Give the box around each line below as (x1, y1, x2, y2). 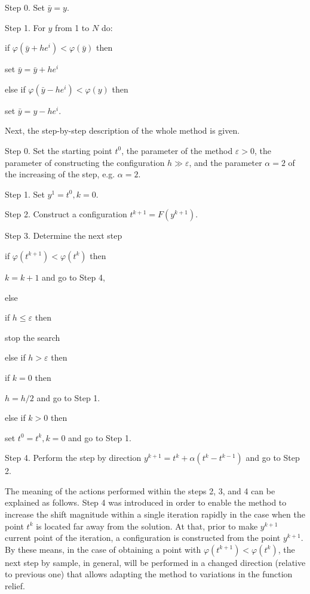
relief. (5, 580, 25, 592)
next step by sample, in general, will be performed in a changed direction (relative (5, 556, 306, 568)
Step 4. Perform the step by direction (5, 451, 142, 464)
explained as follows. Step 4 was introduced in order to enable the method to (5, 496, 287, 509)
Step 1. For (5, 21, 45, 33)
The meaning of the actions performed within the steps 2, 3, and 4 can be (5, 484, 275, 497)
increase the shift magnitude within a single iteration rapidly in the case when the (5, 508, 305, 521)
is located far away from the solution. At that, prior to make (36, 519, 258, 532)
